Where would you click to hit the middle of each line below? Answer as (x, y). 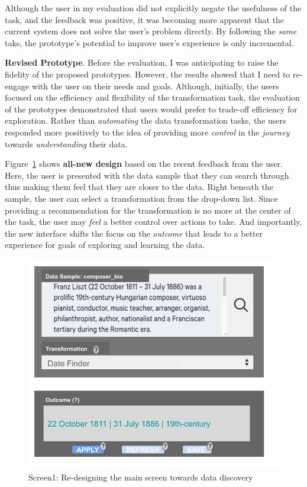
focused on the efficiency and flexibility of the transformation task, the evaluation (152, 97)
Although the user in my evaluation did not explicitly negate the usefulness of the (153, 8)
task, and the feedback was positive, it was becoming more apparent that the (145, 19)
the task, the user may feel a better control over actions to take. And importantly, (153, 222)
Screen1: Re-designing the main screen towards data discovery (141, 477)
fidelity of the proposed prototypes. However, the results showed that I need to (148, 74)
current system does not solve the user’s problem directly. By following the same (151, 31)
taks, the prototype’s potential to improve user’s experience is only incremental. (149, 42)
